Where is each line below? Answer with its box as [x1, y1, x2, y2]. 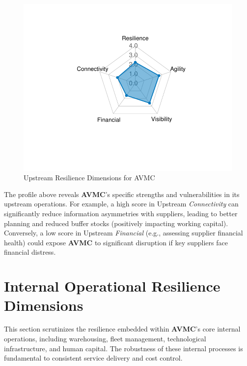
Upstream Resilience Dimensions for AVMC [24, 172, 155, 183]
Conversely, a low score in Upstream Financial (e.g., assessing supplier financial [4, 228, 243, 238]
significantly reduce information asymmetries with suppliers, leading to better [4, 208, 238, 219]
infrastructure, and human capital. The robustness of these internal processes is [4, 343, 243, 353]
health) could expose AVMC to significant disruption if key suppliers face [4, 237, 228, 247]
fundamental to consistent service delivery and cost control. [4, 353, 183, 363]
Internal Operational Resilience [4, 276, 220, 296]
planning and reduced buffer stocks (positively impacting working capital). [4, 218, 228, 228]
